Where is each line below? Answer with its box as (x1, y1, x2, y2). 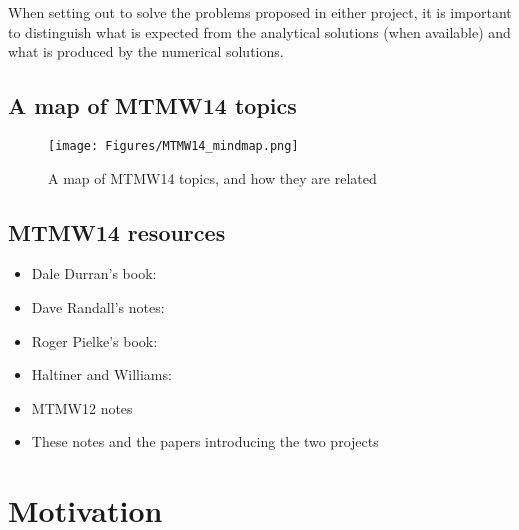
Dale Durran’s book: (31, 263, 157, 284)
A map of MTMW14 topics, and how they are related (48, 167, 377, 188)
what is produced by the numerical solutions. (8, 41, 284, 62)
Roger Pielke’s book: (31, 330, 158, 351)
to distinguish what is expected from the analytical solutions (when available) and (8, 21, 511, 42)
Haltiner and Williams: (31, 364, 172, 385)
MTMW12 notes (31, 397, 133, 418)
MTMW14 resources (8, 216, 226, 247)
